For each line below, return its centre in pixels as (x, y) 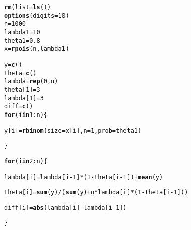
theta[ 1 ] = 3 (22, 90)
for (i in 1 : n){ (26, 115)
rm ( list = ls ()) (28, 7)
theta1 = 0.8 (22, 41)
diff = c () (19, 107)
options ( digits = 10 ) (37, 15)
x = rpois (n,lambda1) (37, 49)
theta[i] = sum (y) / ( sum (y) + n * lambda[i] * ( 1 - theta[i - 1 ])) (96, 192)
